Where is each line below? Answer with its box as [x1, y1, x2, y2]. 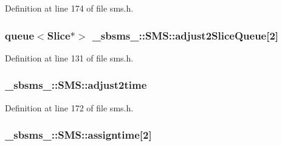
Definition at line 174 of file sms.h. [5, 2, 134, 14]
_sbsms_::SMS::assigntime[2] [5, 127, 152, 142]
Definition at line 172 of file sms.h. [5, 101, 134, 114]
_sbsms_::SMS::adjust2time [5, 77, 147, 92]
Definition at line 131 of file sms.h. [5, 51, 134, 64]
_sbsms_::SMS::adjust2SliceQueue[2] [92, 27, 279, 43]
